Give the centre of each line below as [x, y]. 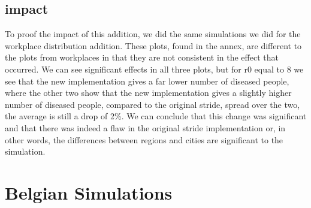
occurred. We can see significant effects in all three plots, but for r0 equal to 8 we [154, 69]
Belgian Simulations [89, 192]
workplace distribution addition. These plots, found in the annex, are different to [153, 45]
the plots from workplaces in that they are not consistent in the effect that [142, 57]
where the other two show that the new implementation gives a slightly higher [148, 93]
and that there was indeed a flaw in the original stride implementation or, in [145, 127]
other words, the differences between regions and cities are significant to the [144, 139]
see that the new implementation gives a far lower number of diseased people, [147, 81]
